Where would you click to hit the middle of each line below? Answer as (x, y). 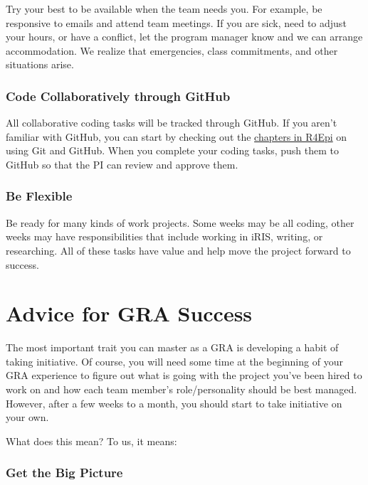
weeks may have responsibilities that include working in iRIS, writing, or (164, 236)
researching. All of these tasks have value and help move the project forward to (178, 250)
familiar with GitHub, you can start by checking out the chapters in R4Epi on (177, 136)
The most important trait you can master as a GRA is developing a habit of (172, 347)
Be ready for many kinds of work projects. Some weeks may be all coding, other (180, 222)
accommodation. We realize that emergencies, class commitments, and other (172, 50)
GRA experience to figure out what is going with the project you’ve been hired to (184, 375)
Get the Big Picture (64, 473)
